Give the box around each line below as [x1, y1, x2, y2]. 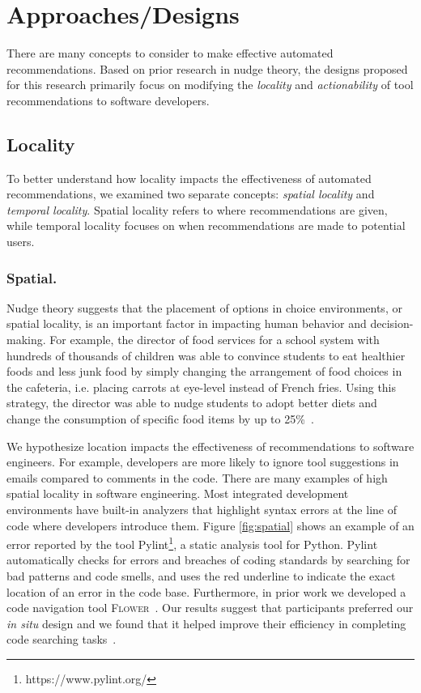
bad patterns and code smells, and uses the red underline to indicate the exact [6, 568, 396, 585]
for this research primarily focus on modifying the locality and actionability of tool [6, 76, 414, 93]
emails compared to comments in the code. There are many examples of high [6, 469, 388, 486]
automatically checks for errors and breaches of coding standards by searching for [6, 551, 410, 568]
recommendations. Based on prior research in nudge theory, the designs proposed [6, 60, 408, 77]
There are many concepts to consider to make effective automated [6, 45, 334, 62]
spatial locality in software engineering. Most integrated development [6, 485, 349, 502]
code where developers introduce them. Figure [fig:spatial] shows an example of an [6, 517, 415, 534]
